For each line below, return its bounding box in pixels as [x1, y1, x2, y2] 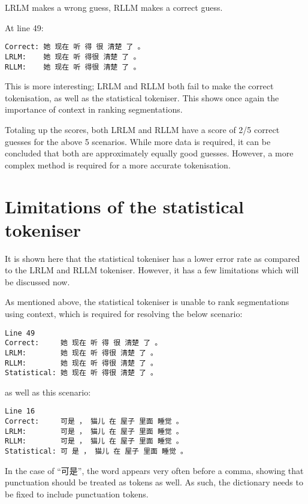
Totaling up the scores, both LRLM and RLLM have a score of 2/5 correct [5, 123, 280, 135]
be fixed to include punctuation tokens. [5, 487, 149, 500]
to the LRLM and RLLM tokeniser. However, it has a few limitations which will [5, 264, 299, 276]
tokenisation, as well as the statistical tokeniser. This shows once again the [5, 91, 279, 104]
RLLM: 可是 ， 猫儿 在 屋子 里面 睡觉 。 [5, 437, 183, 446]
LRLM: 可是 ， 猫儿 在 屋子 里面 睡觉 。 [5, 427, 183, 436]
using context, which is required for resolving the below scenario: [5, 307, 243, 319]
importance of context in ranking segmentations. [5, 103, 183, 116]
